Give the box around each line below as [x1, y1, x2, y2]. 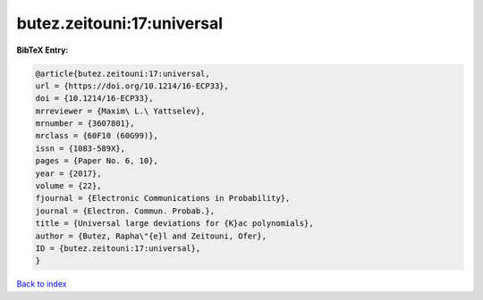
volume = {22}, [35, 181, 102, 191]
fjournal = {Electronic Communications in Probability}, [35, 193, 291, 204]
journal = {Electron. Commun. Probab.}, [35, 205, 215, 216]
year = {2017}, [35, 168, 102, 179]
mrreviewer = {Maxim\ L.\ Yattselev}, [35, 105, 206, 116]
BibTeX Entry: [16, 45, 69, 55]
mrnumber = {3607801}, [35, 119, 135, 129]
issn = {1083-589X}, [35, 143, 125, 154]
